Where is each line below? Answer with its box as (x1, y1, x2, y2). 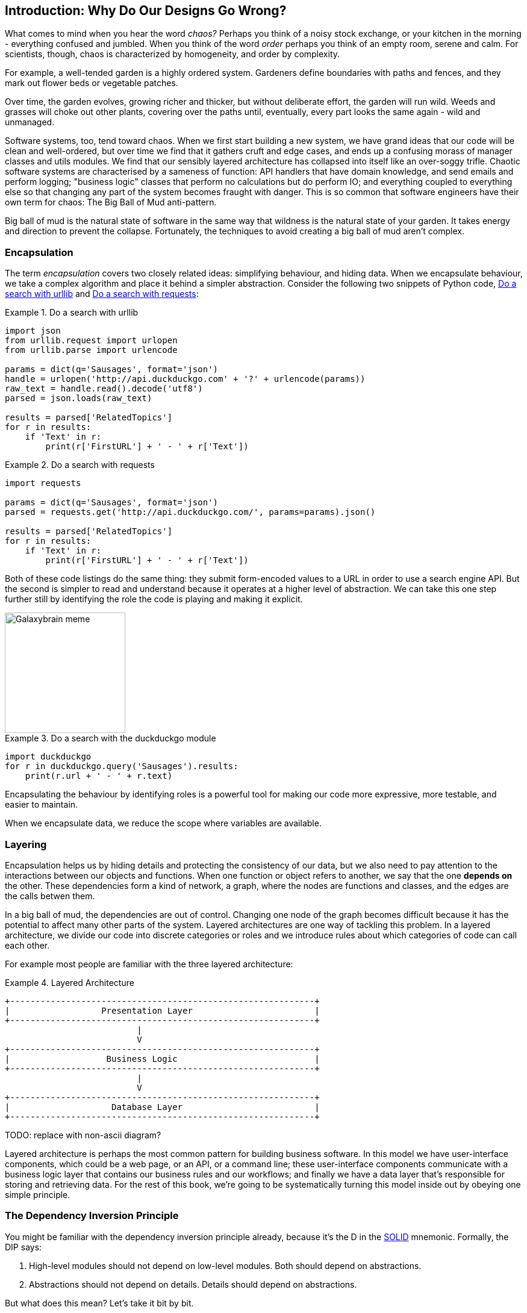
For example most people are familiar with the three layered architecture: (5, 958, 293, 969)
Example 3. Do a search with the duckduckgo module (5, 733, 216, 744)
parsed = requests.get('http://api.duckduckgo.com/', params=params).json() (5, 507, 376, 517)
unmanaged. (5, 117, 55, 128)
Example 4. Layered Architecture (5, 977, 134, 988)
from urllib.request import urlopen (5, 335, 178, 346)
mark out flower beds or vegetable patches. (5, 78, 178, 89)
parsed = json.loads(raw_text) (5, 393, 152, 404)
